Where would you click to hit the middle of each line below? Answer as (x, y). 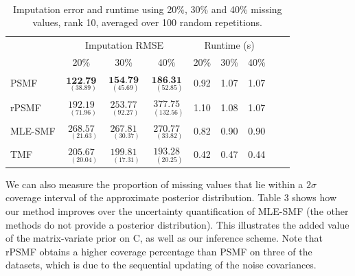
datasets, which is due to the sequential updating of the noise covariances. (161, 265)
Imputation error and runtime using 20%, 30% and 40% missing (147, 9)
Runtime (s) (229, 45)
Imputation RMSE (125, 45)
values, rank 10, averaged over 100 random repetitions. (147, 22)
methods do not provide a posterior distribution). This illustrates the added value (177, 224)
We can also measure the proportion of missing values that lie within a (154, 184)
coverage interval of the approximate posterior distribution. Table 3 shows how (171, 197)
